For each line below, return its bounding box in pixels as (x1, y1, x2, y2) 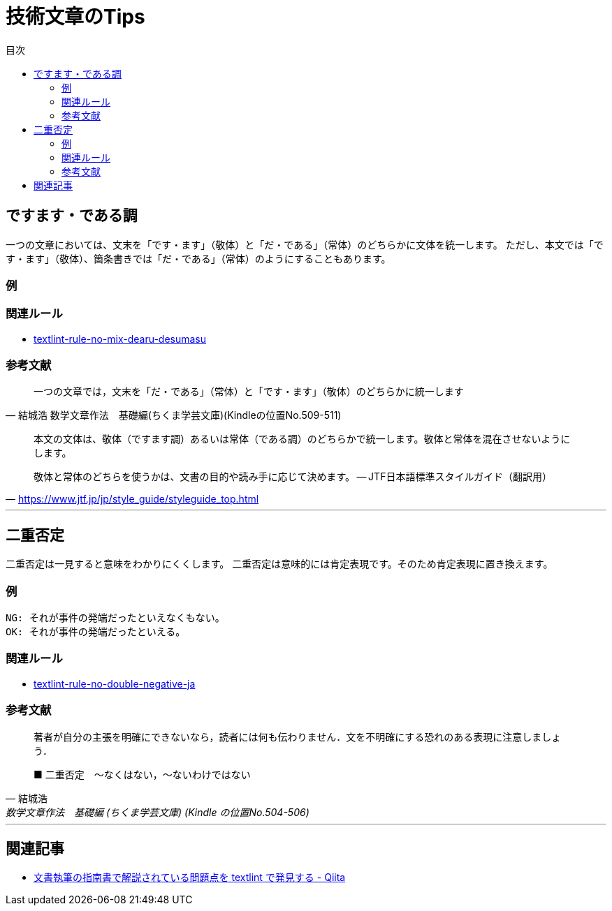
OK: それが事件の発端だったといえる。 (6, 626, 186, 638)
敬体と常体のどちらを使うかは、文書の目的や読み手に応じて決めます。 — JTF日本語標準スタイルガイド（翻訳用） (34, 471, 552, 483)
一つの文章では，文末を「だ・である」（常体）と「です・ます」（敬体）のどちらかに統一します (34, 385, 464, 398)
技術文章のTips (6, 5, 145, 29)
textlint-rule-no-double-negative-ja (34, 677, 196, 690)
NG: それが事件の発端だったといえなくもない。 (6, 612, 225, 624)
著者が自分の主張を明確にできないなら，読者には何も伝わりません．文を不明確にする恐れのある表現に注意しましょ (34, 730, 562, 743)
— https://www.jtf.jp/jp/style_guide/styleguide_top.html (6, 493, 259, 505)
